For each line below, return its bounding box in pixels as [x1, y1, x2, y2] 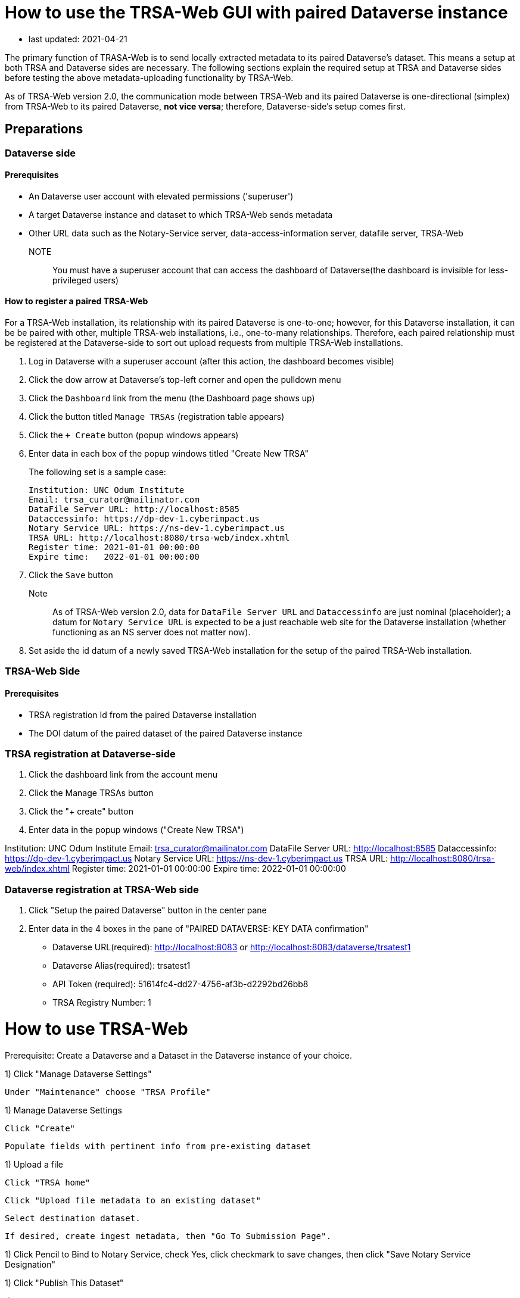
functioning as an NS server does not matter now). [52, 627, 251, 638]
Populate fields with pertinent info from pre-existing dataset [5, 1141, 312, 1151]
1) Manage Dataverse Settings [5, 1104, 122, 1115]
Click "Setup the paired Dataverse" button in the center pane [29, 905, 267, 916]
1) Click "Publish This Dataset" [5, 1277, 124, 1288]
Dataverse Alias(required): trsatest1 [52, 960, 191, 971]
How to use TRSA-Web [5, 1018, 188, 1039]
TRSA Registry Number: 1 [52, 997, 151, 1008]
